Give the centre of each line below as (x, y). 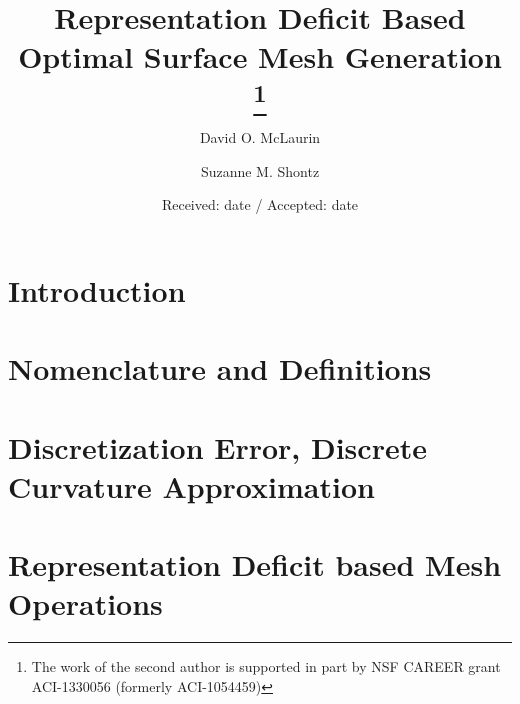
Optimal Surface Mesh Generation (260, 56)
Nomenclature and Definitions (220, 368)
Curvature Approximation (191, 485)
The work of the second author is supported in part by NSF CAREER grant (266, 666)
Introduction (97, 289)
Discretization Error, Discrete (217, 446)
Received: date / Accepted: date (260, 204)
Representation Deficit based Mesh (255, 564)
